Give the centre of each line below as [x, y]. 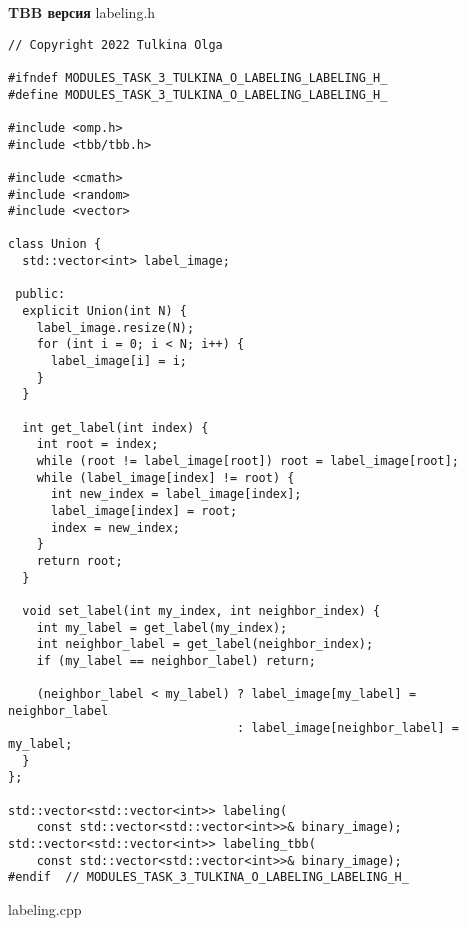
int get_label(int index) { [115, 427]
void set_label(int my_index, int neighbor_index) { [201, 610]
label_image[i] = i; [118, 361]
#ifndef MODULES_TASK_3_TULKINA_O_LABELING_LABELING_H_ [198, 77]
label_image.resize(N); [115, 327]
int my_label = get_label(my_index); [162, 627]
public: [40, 294]
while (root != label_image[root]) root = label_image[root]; [248, 461]
